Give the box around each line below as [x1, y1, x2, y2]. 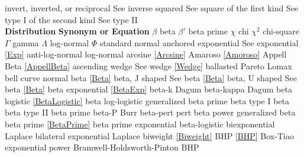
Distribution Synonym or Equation [5, 25, 150, 37]
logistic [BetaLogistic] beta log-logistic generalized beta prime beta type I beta [5, 94, 289, 107]
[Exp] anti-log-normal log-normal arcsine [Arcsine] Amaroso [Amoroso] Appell [5, 48, 287, 60]
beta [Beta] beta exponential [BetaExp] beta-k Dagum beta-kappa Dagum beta [5, 83, 292, 95]
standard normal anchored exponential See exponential [99, 36, 299, 49]
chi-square [263, 25, 299, 37]
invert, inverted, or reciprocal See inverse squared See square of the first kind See [5, 2, 299, 14]
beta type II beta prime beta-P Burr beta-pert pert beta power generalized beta [5, 106, 296, 118]
